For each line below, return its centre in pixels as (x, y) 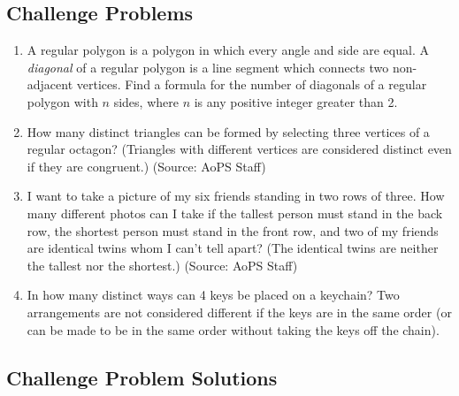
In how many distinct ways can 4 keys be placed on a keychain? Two (213, 295)
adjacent (50, 84)
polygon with (62, 101)
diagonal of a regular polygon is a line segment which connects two (208, 67)
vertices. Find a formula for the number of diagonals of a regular (252, 84)
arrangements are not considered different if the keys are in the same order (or (239, 312)
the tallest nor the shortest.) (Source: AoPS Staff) (162, 265)
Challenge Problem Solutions (142, 377)
